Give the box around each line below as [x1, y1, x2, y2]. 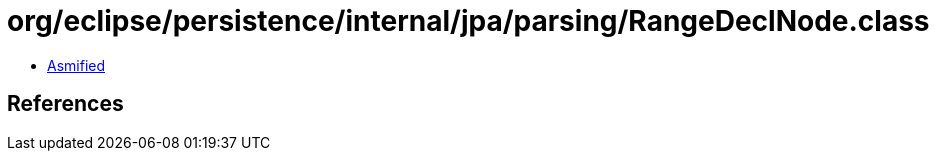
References [7, 91, 124, 117]
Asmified [47, 56, 106, 74]
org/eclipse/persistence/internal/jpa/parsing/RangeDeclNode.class [7, 4, 930, 38]
